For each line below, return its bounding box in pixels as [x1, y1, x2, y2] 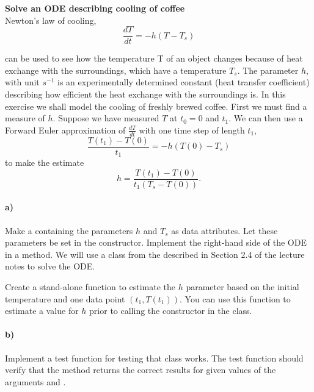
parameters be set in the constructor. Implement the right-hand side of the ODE [5, 236, 307, 249]
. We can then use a [228, 112, 303, 124]
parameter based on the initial [186, 280, 299, 293]
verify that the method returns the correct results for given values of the [5, 363, 276, 376]
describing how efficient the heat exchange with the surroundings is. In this [5, 88, 286, 101]
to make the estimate [5, 156, 84, 169]
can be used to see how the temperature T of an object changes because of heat [5, 52, 303, 65]
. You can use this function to [180, 292, 291, 305]
